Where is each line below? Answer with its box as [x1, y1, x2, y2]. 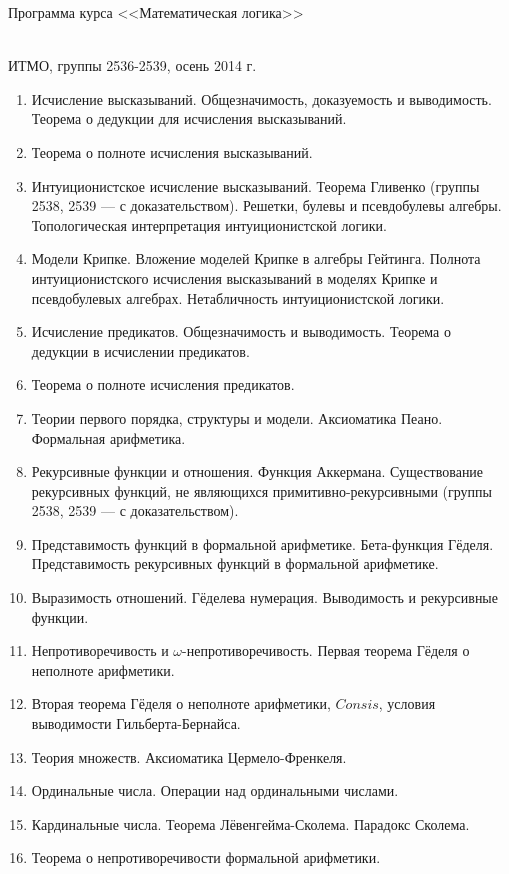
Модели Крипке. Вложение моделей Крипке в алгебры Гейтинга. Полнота [31, 248, 481, 269]
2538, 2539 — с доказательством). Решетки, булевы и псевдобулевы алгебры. [31, 195, 502, 216]
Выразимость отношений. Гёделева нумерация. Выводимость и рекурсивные [31, 587, 498, 608]
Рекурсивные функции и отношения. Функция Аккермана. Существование [31, 461, 484, 482]
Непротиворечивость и [31, 640, 169, 661]
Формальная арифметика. [31, 427, 186, 448]
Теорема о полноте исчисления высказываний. [31, 141, 313, 162]
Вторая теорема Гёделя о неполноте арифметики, [31, 693, 331, 714]
